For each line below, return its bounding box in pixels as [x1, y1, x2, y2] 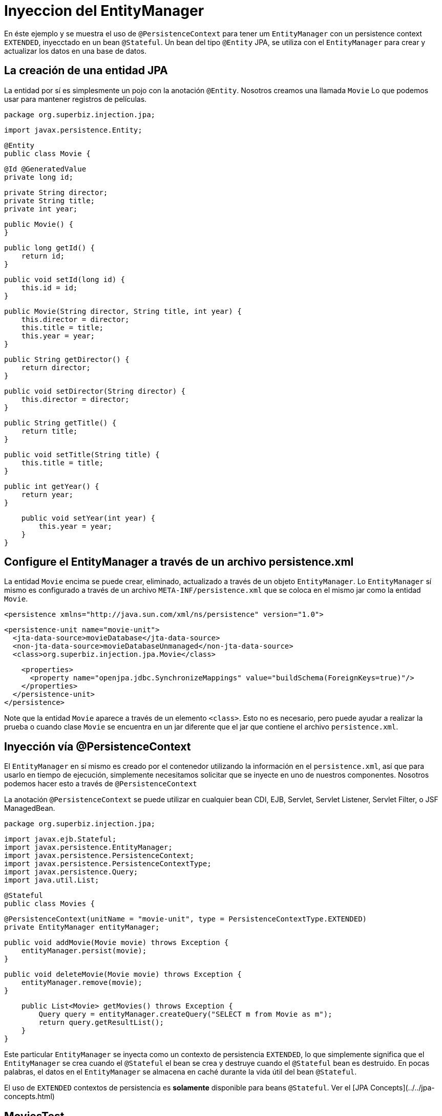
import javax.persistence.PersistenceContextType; [4, 860, 212, 868]
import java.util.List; [4, 876, 99, 885]
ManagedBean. [4, 804, 55, 813]
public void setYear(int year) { [21, 513, 156, 522]
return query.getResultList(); [38, 1018, 164, 1027]
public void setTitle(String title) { [4, 450, 160, 459]
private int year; [4, 204, 78, 213]
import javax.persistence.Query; [4, 868, 138, 876]
